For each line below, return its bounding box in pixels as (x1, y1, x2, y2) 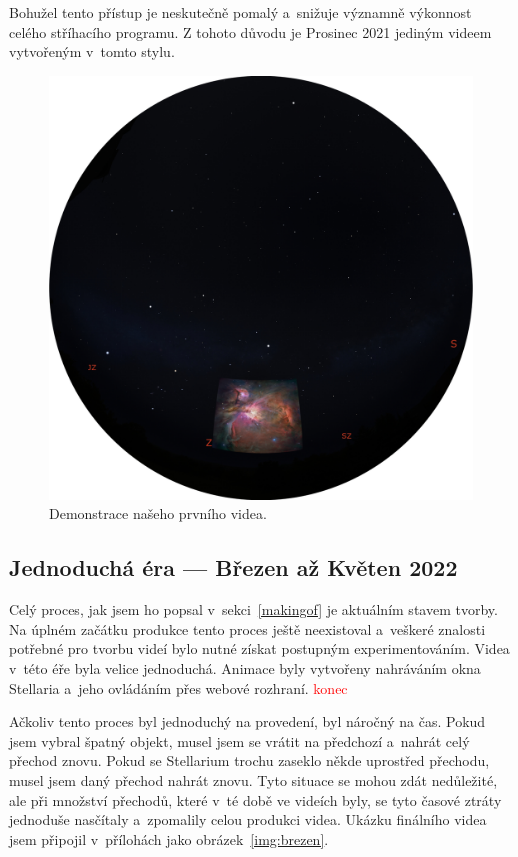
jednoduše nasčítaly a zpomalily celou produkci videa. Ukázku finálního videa (9, 809, 487, 830)
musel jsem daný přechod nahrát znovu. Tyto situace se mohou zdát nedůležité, (9, 769, 498, 790)
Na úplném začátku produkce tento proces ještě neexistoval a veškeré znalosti (9, 618, 486, 639)
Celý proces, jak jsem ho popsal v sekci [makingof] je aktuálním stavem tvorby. (9, 599, 498, 620)
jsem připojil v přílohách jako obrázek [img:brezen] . (9, 828, 329, 849)
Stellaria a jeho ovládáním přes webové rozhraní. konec (9, 677, 348, 698)
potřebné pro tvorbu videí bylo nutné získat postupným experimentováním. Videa (9, 638, 510, 659)
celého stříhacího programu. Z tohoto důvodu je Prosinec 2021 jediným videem (9, 21, 492, 42)
